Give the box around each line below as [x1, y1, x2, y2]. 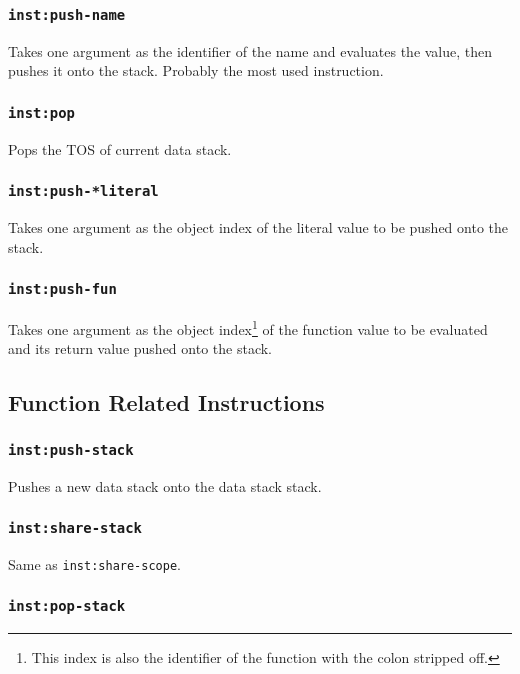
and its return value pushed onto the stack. [8, 338, 272, 359]
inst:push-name [8, 6, 126, 23]
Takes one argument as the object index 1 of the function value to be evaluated [8, 316, 488, 339]
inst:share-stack [8, 520, 142, 537]
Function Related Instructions [8, 387, 325, 418]
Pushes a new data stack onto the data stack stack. [8, 475, 322, 496]
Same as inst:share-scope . [8, 553, 181, 574]
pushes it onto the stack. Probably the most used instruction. [8, 60, 384, 81]
